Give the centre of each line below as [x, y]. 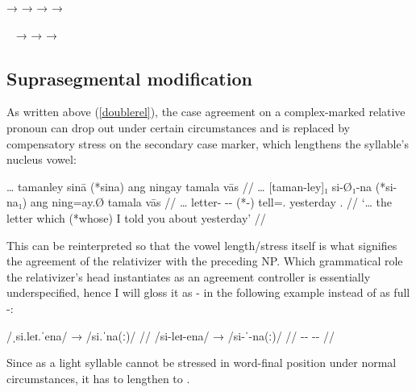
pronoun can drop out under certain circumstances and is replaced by [178, 127]
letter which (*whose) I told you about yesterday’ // [136, 217]
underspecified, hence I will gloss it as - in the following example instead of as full [208, 292]
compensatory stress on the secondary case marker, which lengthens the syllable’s [208, 143]
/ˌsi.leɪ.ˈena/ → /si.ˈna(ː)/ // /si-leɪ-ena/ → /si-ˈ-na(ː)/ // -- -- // [171, 335]
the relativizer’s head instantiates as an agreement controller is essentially [189, 276]
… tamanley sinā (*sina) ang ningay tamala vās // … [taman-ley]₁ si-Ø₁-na [189, 186]
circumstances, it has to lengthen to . [98, 378]
